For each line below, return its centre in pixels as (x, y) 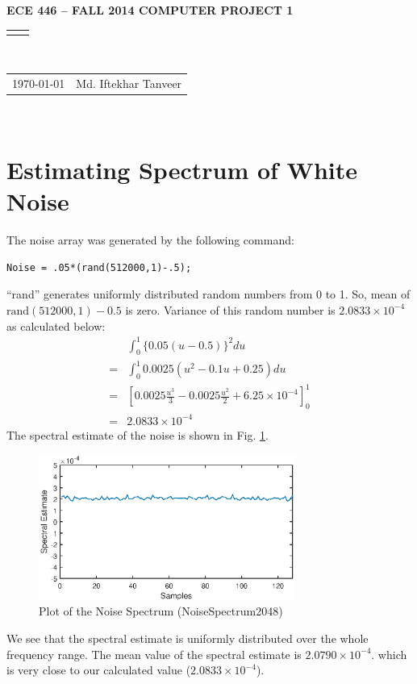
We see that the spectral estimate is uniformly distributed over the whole (188, 638)
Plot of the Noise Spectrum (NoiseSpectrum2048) (161, 611)
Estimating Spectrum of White (182, 170)
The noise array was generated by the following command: (150, 240)
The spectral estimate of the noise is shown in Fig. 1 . (138, 434)
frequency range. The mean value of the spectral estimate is (154, 654)
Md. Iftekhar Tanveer (129, 83)
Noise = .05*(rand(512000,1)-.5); (99, 267)
